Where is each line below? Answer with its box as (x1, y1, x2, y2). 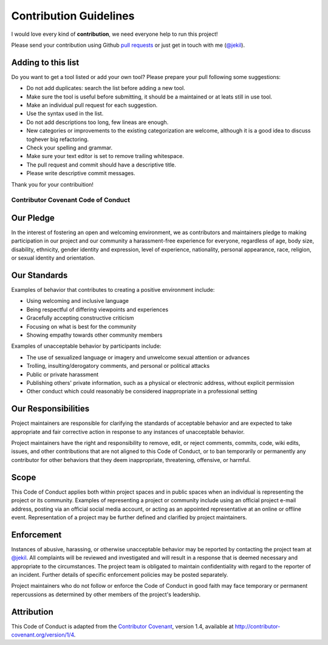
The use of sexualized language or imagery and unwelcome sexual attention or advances (26, 353, 250, 361)
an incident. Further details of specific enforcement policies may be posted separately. (11, 571, 228, 578)
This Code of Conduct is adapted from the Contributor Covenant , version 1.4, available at (11, 623, 234, 630)
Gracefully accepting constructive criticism (26, 314, 134, 322)
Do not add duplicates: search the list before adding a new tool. (26, 85, 185, 92)
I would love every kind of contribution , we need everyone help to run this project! (11, 30, 218, 38)
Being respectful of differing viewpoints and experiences (26, 306, 169, 313)
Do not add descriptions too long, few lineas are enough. (26, 119, 169, 126)
